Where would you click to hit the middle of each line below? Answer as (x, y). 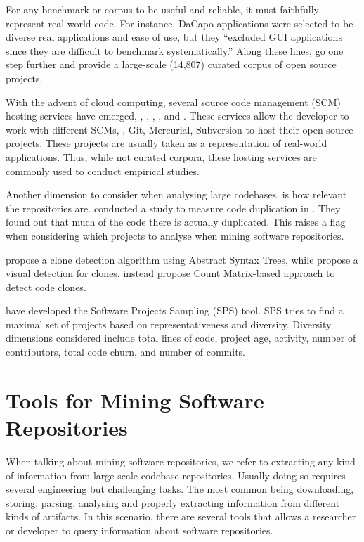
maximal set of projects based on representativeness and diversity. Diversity (169, 324)
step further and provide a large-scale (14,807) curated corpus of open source (171, 64)
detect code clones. (46, 286)
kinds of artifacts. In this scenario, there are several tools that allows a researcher (181, 516)
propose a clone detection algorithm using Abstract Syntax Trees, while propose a (182, 259)
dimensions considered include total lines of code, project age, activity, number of (181, 338)
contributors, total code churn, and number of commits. (125, 352)
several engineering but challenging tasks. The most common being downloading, (180, 489)
